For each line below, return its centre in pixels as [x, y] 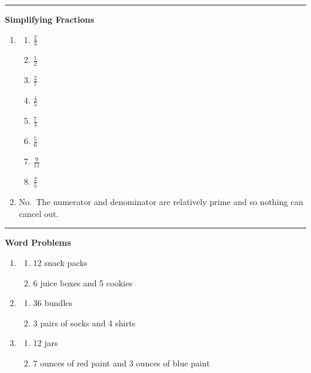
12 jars [45, 343]
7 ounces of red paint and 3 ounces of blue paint [121, 363]
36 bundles [53, 303]
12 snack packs [60, 262]
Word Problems [38, 242]
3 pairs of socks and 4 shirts [84, 322]
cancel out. [39, 213]
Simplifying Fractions [50, 19]
